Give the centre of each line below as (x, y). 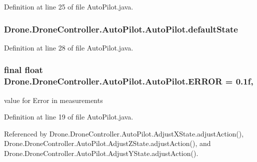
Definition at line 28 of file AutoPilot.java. (69, 47)
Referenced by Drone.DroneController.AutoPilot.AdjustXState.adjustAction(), (124, 133)
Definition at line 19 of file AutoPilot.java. (69, 117)
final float (23, 70)
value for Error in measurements (53, 100)
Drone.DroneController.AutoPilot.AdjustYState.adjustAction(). (101, 153)
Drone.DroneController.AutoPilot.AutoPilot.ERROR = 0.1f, (129, 81)
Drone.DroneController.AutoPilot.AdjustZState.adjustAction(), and (107, 143)
